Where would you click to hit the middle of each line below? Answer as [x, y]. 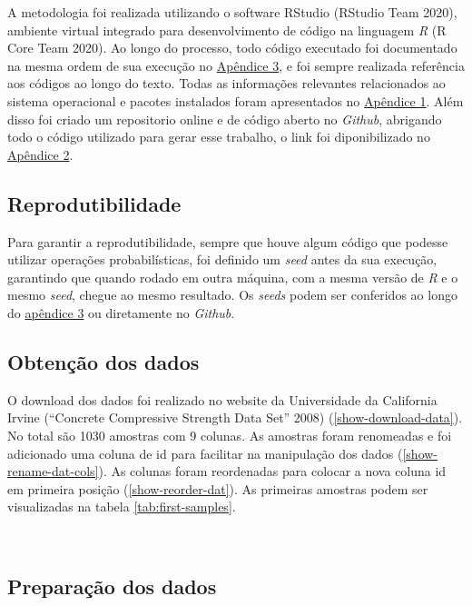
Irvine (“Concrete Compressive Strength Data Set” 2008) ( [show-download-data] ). [235, 417]
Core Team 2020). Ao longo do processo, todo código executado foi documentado [232, 48]
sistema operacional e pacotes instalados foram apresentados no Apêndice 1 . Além [236, 100]
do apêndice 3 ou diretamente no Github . [121, 312]
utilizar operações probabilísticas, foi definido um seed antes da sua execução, [222, 259]
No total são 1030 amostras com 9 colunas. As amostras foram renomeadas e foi [230, 435]
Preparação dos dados [112, 586]
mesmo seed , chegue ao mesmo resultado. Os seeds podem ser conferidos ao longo [232, 295]
